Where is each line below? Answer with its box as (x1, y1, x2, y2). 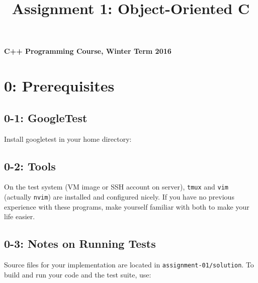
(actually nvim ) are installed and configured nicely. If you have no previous (4, 192, 234, 202)
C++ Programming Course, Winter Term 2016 (4, 46, 171, 56)
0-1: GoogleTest (4, 110, 88, 125)
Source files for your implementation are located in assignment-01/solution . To (4, 259, 254, 270)
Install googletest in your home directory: (4, 133, 132, 144)
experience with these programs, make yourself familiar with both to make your (4, 201, 249, 212)
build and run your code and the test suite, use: (4, 269, 151, 279)
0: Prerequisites (4, 75, 115, 96)
